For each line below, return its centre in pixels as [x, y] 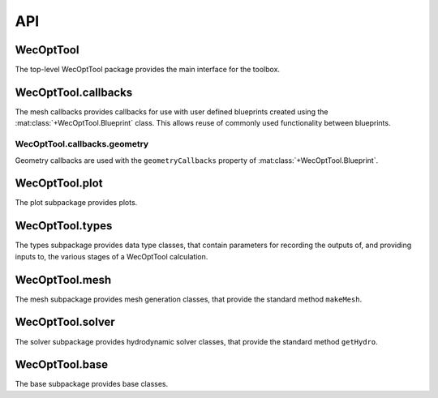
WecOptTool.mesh [63, 280]
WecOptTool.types [64, 226]
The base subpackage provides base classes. [92, 384]
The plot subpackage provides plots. [76, 203]
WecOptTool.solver [65, 322]
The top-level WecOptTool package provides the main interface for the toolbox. [147, 70]
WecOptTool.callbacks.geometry [82, 144]
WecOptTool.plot [59, 184]
